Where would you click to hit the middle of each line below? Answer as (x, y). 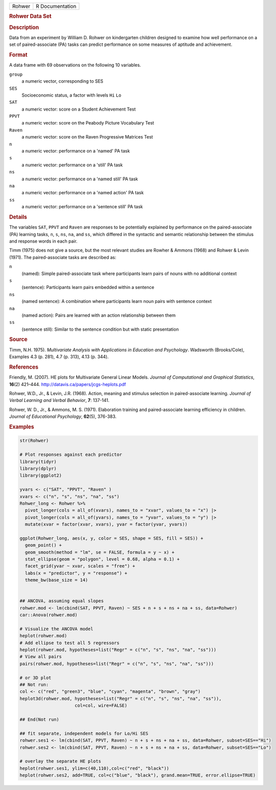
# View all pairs (41, 657)
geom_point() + (44, 545)
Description (24, 27)
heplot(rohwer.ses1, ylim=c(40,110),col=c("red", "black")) (94, 768)
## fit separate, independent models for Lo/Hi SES (84, 733)
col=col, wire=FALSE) (101, 706)
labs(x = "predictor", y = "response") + (76, 573)
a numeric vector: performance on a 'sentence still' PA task (82, 207)
